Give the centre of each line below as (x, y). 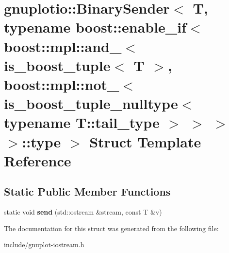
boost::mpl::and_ (63, 46)
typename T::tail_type (82, 122)
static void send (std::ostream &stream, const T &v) (83, 212)
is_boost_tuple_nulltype (91, 103)
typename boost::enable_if (95, 27)
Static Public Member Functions (87, 191)
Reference (38, 160)
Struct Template (145, 141)
